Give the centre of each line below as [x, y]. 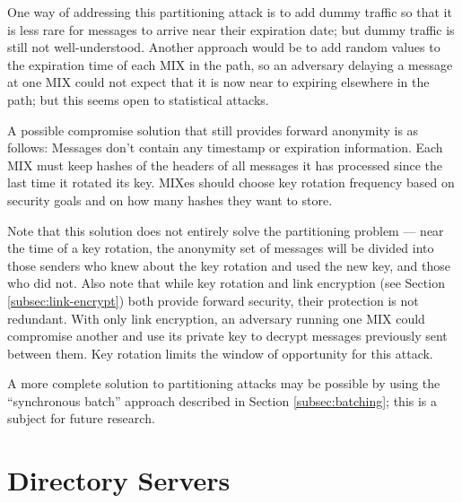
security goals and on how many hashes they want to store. [170, 199]
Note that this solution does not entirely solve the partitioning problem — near [226, 230]
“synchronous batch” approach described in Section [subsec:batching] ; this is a [222, 400]
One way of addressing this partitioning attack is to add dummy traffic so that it [230, 12]
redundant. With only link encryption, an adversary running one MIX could [216, 318]
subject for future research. [81, 418]
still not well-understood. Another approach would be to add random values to [224, 47]
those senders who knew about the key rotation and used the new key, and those [229, 265]
